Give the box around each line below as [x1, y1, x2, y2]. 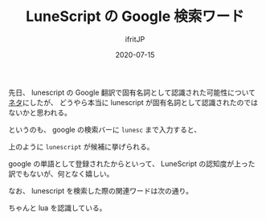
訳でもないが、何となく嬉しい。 [8, 169, 114, 178]
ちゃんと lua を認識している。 [8, 202, 107, 213]
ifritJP [125, 34, 145, 44]
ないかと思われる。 [8, 108, 72, 117]
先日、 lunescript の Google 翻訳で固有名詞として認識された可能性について [8, 88, 256, 97]
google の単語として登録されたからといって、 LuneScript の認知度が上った [8, 158, 256, 169]
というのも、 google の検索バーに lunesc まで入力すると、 [8, 124, 202, 134]
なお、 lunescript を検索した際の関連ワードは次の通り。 [8, 185, 194, 195]
